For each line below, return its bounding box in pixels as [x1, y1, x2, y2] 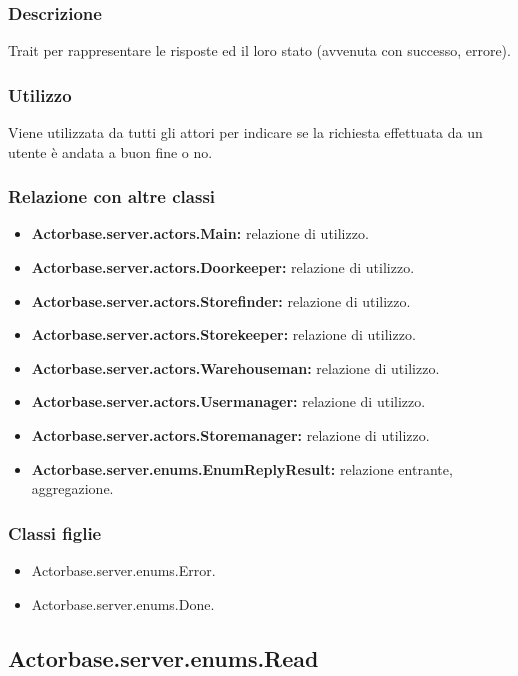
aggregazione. [31, 478, 114, 499]
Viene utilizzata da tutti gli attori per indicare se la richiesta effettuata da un [8, 122, 483, 143]
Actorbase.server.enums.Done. [31, 593, 215, 614]
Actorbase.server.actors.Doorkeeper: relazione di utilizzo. [31, 257, 415, 278]
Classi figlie [8, 520, 102, 545]
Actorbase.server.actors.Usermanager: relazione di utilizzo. [31, 391, 426, 412]
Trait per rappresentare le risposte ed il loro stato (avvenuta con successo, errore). [8, 40, 511, 61]
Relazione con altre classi [8, 184, 216, 209]
